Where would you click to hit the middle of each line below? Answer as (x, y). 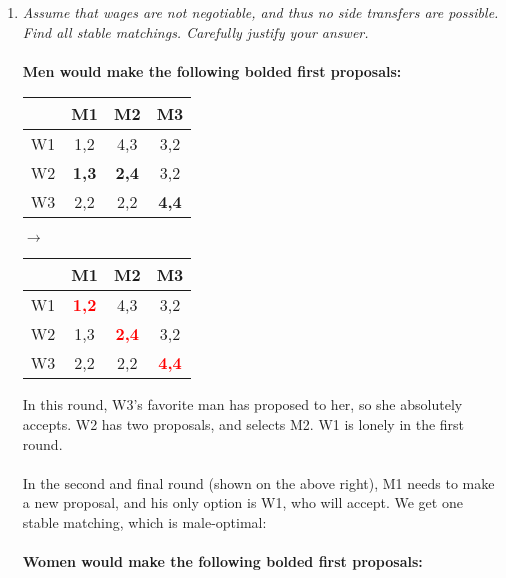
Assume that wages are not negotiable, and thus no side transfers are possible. (260, 12)
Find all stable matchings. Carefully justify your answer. (195, 31)
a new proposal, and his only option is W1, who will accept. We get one (242, 502)
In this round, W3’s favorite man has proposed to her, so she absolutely (242, 404)
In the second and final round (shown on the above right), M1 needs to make (258, 482)
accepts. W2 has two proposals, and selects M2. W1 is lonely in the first (243, 423)
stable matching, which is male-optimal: (144, 521)
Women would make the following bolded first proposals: (222, 561)
